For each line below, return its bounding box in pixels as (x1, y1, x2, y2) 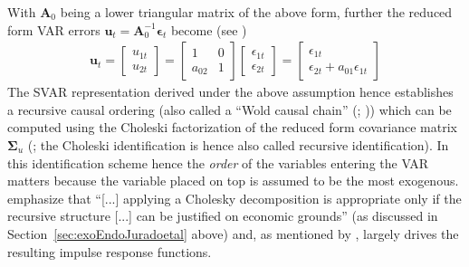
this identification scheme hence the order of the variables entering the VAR (7, 153, 429, 172)
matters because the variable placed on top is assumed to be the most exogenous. (7, 171, 459, 190)
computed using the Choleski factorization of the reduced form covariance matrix (7, 118, 457, 137)
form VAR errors (7, 20, 100, 39)
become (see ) (170, 20, 247, 39)
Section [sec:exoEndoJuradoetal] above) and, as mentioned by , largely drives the (7, 224, 459, 243)
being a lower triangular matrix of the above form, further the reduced (60, 3, 453, 21)
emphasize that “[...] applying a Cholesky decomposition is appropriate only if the (7, 188, 462, 207)
